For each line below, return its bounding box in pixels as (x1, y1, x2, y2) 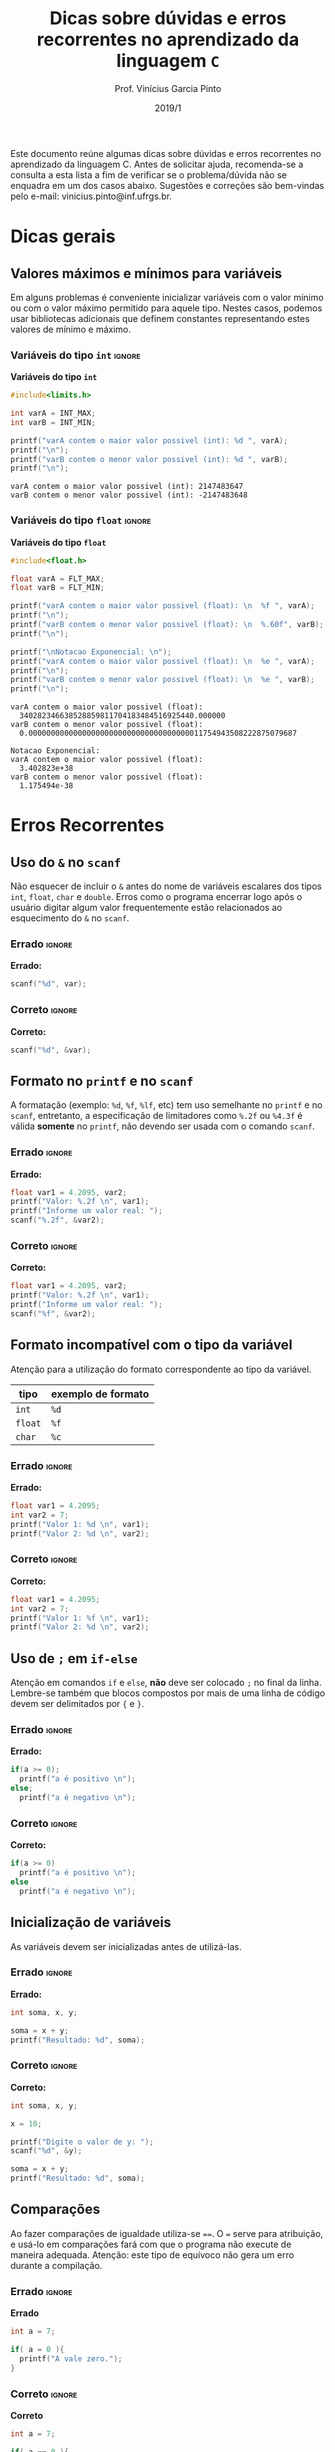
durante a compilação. (10, 2259, 103, 2271)
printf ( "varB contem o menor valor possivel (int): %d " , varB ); (10, 454, 288, 464)
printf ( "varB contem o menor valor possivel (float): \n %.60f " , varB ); (10, 620, 325, 630)
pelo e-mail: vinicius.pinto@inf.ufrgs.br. (10, 190, 173, 202)
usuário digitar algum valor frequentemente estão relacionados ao (10, 902, 283, 914)
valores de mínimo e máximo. (10, 323, 132, 335)
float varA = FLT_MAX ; (10, 573, 105, 584)
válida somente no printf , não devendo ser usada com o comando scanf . (10, 1120, 315, 1132)
